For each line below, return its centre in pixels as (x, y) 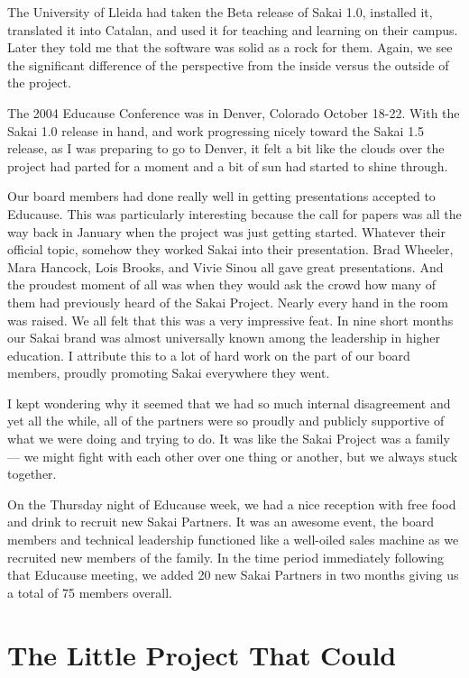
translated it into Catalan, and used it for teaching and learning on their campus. (233, 29)
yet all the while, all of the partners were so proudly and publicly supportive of (226, 421)
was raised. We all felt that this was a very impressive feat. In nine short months (230, 320)
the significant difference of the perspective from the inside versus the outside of (228, 64)
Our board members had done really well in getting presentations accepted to (221, 196)
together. (32, 474)
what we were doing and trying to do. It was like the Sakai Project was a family (229, 439)
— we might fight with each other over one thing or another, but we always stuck (233, 456)
